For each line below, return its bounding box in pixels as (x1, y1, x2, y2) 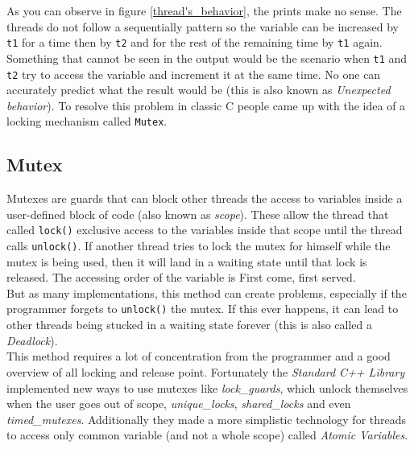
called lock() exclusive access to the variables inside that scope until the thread (6, 221, 403, 238)
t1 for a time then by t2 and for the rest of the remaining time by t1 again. (6, 34, 383, 51)
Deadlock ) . (6, 332, 58, 348)
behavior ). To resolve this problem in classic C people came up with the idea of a (6, 97, 406, 113)
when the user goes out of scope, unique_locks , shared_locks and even (6, 395, 351, 412)
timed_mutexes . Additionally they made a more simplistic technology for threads (6, 410, 407, 427)
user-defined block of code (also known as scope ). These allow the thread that (6, 205, 389, 222)
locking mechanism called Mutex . (6, 113, 168, 130)
